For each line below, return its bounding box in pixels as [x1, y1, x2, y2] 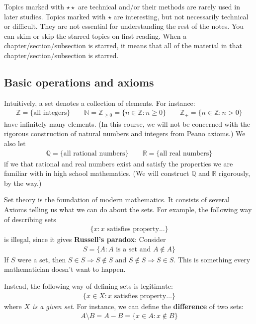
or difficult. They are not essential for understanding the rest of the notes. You [4, 21, 244, 31]
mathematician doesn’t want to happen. [4, 264, 126, 274]
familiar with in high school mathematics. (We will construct [4, 168, 189, 178]
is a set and [116, 245, 151, 253]
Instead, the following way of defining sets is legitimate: [4, 281, 173, 291]
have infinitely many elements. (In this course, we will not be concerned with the [4, 118, 250, 129]
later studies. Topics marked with [4, 11, 106, 21]
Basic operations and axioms [4, 74, 154, 89]
